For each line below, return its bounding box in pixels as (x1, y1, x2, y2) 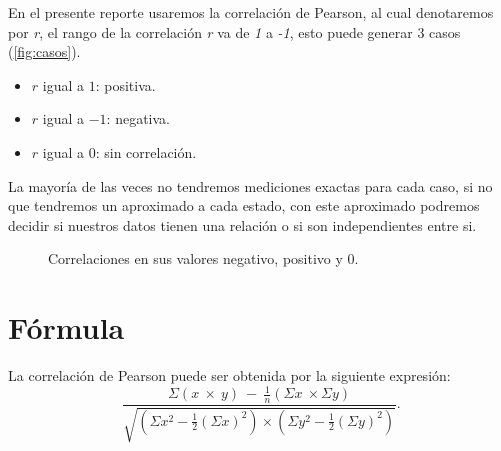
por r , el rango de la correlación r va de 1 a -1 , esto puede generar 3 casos (8, 21, 461, 42)
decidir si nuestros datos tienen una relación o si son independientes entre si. (8, 214, 477, 235)
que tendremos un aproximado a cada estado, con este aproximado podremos (8, 195, 480, 216)
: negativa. (106, 108, 170, 129)
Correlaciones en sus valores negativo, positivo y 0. (48, 248, 359, 269)
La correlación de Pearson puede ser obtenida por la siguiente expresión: (8, 365, 451, 386)
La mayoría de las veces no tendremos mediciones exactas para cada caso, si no (8, 175, 493, 196)
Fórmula (8, 307, 125, 348)
